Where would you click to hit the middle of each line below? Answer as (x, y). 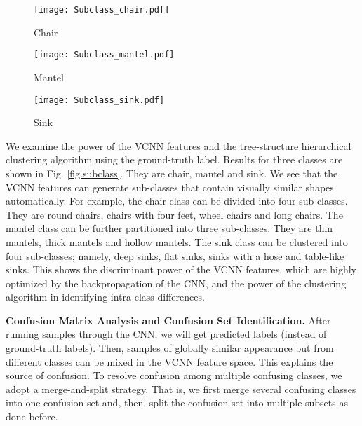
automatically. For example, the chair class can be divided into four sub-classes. (177, 201)
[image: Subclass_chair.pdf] (102, 10)
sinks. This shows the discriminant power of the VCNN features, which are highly (181, 269)
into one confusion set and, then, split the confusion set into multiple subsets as (177, 403)
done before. (32, 417)
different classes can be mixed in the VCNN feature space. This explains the (169, 361)
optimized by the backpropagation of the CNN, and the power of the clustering (176, 283)
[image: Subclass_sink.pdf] (99, 100)
